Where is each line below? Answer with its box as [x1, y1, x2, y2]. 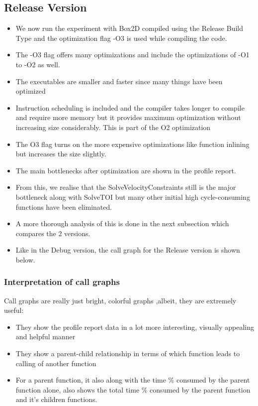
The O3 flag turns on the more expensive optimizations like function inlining [15, 138, 250, 149]
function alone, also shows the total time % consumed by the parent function [15, 384, 251, 395]
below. [15, 254, 35, 265]
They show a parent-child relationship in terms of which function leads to [15, 348, 240, 359]
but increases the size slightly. [15, 148, 106, 159]
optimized [15, 86, 46, 96]
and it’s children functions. [15, 394, 97, 405]
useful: [4, 305, 24, 315]
